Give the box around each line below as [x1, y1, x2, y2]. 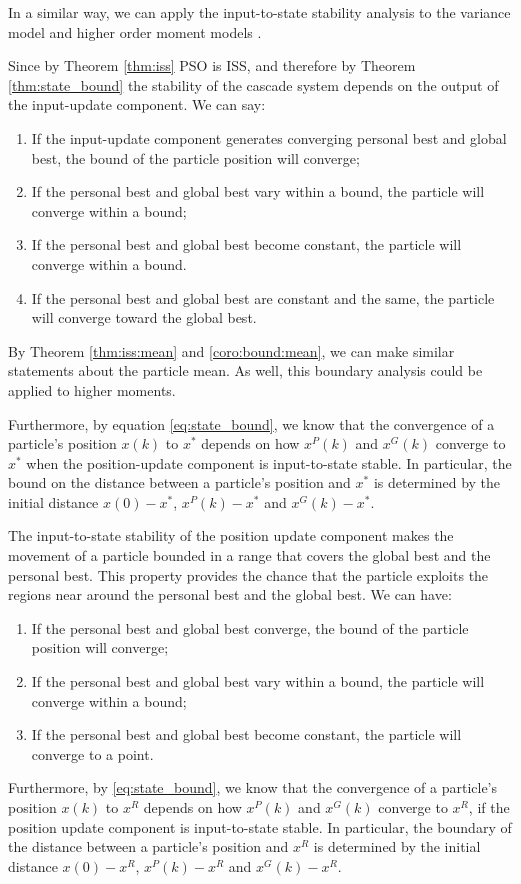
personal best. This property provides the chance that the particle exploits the [8, 564, 489, 585]
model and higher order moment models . [8, 21, 262, 42]
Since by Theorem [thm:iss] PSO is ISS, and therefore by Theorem [8, 55, 416, 76]
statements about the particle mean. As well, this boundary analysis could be [8, 360, 483, 381]
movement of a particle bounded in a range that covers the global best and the [8, 545, 491, 566]
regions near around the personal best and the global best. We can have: [8, 584, 452, 605]
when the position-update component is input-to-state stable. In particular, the [26, 452, 512, 473]
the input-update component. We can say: [8, 94, 266, 115]
